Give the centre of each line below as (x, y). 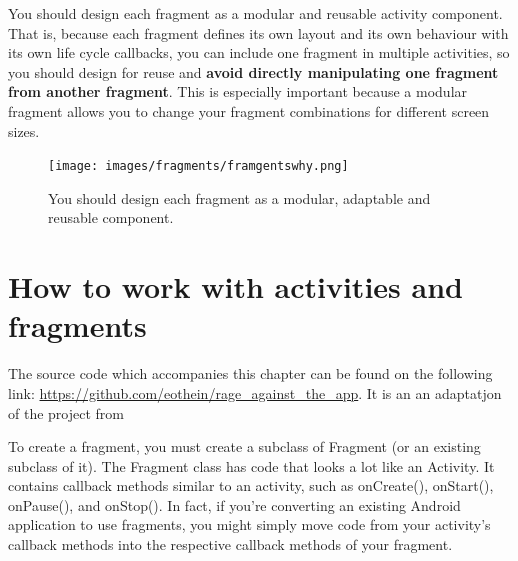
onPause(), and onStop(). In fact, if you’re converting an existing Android (234, 504)
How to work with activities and (235, 286)
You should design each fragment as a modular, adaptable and (239, 197)
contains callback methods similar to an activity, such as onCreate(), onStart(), (251, 485)
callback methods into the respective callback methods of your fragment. (230, 544)
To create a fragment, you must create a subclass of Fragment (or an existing (244, 446)
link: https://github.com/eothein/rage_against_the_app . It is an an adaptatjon (255, 392)
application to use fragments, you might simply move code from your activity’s (249, 524)
